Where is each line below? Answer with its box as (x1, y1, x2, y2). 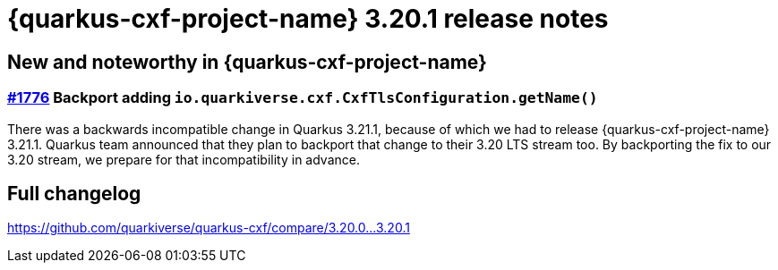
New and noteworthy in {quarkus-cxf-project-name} (7, 50, 487, 73)
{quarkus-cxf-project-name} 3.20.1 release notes (7, 4, 609, 34)
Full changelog (7, 181, 141, 205)
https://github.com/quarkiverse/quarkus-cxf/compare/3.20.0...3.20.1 (7, 220, 410, 236)
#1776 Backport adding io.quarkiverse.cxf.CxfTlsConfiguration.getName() (7, 89, 598, 107)
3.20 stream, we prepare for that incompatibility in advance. (7, 151, 360, 167)
